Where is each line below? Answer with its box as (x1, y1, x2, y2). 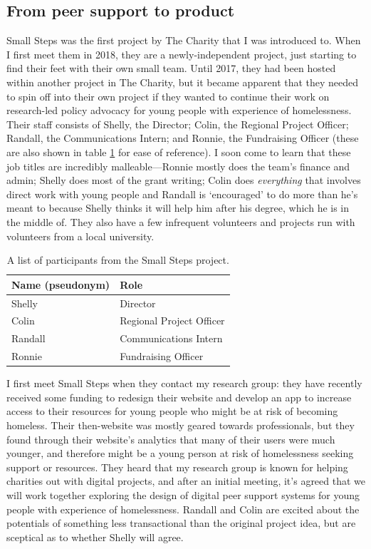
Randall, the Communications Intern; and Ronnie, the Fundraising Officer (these (6, 130, 359, 145)
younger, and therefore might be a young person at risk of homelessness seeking (6, 446, 354, 461)
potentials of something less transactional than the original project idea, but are (6, 515, 356, 530)
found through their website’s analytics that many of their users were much (6, 431, 335, 446)
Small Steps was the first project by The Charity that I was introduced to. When (6, 33, 361, 48)
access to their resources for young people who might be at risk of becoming (6, 404, 338, 419)
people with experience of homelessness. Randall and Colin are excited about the (6, 501, 360, 516)
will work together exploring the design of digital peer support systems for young (6, 487, 360, 502)
